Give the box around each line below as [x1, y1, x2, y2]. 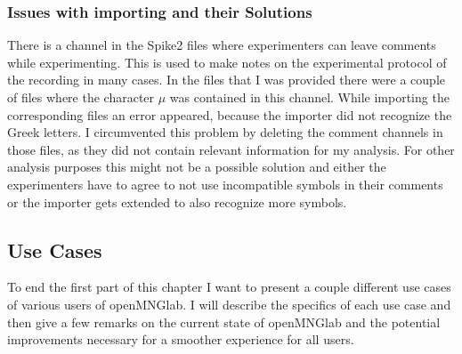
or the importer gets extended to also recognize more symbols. [7, 192, 347, 211]
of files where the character [7, 88, 155, 106]
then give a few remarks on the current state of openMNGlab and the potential [7, 312, 441, 331]
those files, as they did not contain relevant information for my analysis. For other [7, 140, 455, 158]
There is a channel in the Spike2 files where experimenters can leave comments [7, 36, 436, 54]
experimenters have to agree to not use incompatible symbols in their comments [7, 174, 443, 193]
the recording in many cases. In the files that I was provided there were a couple [7, 70, 446, 89]
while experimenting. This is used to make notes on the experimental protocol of [7, 52, 447, 71]
